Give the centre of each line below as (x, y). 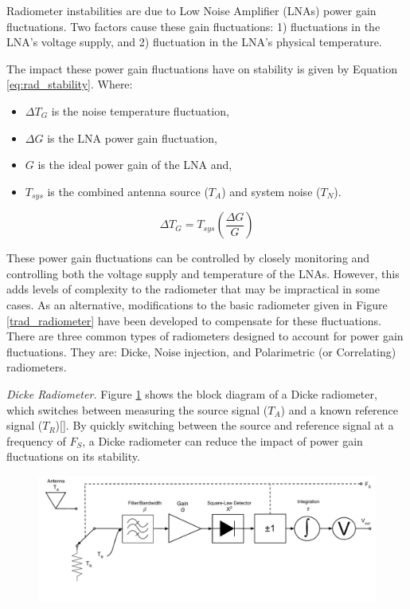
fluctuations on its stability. (73, 456)
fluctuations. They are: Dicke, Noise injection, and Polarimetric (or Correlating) (201, 351)
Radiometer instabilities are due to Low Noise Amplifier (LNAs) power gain (191, 10)
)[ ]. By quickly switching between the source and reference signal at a (225, 425)
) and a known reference (340, 409)
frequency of (36, 440)
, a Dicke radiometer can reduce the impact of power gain (223, 440)
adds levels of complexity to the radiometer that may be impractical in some (193, 289)
